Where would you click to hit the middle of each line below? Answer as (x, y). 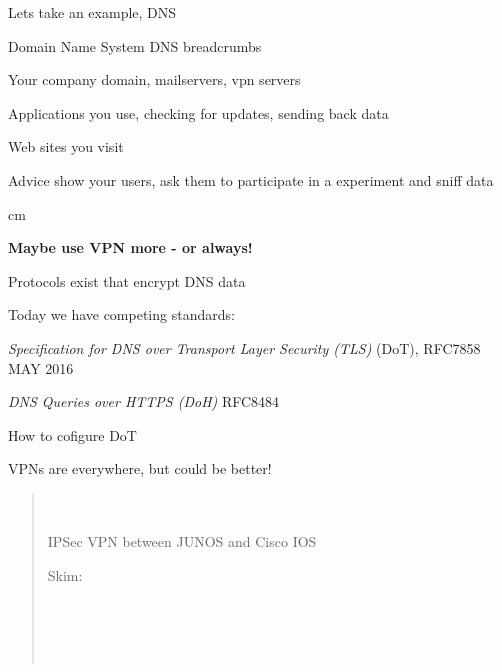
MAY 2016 (41, 367)
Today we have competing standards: (121, 314)
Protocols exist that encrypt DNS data (127, 280)
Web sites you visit (66, 146)
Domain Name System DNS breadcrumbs (135, 45)
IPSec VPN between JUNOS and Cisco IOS (182, 541)
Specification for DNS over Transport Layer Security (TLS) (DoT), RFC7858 (244, 347)
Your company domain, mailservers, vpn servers (154, 79)
